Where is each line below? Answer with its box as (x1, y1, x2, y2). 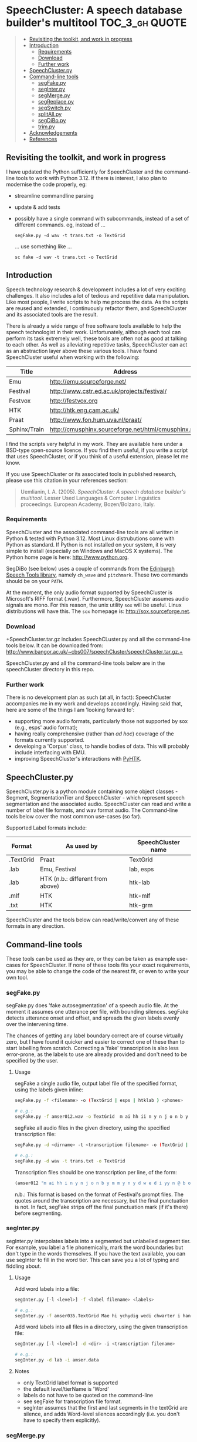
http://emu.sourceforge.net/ (49, 377, 127, 385)
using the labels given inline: (14, 1086, 84, 1093)
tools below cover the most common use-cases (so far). (6, 813, 142, 820)
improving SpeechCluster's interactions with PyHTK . (14, 755, 142, 762)
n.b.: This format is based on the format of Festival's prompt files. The (14, 1191, 184, 1198)
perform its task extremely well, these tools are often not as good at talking (6, 335, 187, 342)
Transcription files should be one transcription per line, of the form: (14, 1168, 177, 1175)
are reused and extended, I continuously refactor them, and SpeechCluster (6, 304, 187, 312)
